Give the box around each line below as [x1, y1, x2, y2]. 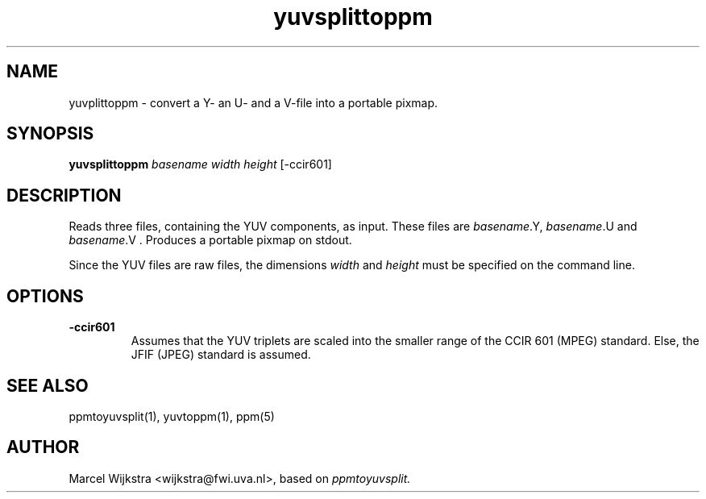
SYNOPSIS [6, 123, 94, 144]
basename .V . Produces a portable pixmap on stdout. [69, 233, 352, 247]
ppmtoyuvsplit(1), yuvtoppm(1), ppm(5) [69, 409, 275, 423]
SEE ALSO [6, 375, 89, 396]
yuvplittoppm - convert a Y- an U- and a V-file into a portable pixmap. [69, 95, 438, 110]
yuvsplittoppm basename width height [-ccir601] [69, 157, 332, 172]
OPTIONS [6, 285, 84, 306]
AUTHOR [6, 437, 80, 458]
